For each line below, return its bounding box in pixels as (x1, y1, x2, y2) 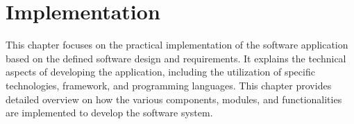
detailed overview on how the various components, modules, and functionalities (6, 91, 342, 106)
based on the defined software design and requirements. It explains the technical (6, 51, 346, 65)
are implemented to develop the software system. (6, 105, 213, 120)
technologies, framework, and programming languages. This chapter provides (6, 78, 332, 92)
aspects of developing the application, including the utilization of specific (6, 64, 315, 79)
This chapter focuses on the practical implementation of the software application (6, 37, 348, 52)
